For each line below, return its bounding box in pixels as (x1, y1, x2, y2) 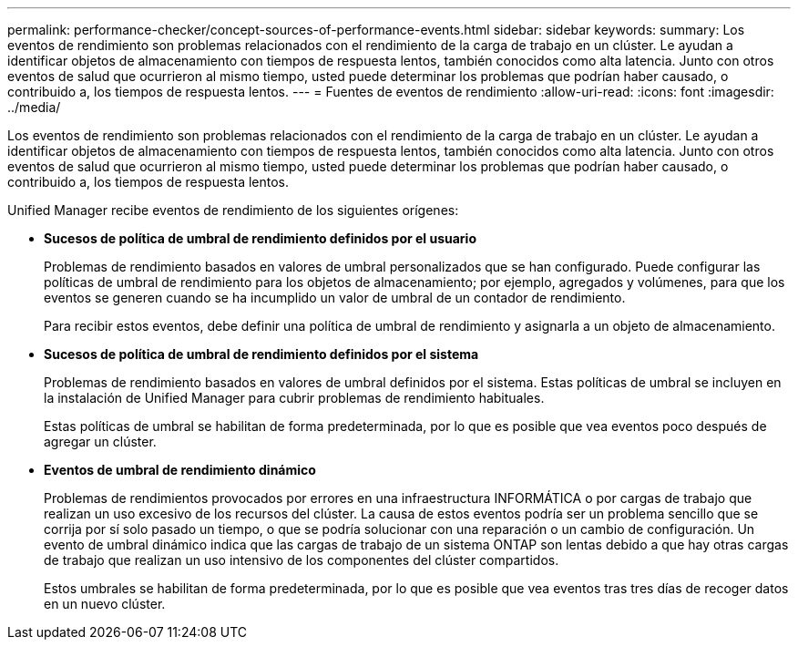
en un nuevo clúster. (44, 596, 166, 611)
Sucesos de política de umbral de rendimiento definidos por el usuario (44, 231, 476, 246)
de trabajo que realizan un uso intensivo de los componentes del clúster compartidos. (44, 552, 559, 568)
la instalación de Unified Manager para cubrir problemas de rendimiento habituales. (44, 390, 545, 406)
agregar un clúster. (44, 434, 157, 449)
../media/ (7, 99, 61, 115)
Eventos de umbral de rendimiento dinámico (44, 462, 316, 478)
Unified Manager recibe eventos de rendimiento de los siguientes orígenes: (7, 202, 459, 218)
